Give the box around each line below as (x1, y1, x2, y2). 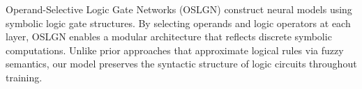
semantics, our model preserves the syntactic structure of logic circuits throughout (6, 56, 357, 71)
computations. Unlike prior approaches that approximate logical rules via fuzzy (6, 42, 344, 57)
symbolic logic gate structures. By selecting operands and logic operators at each (6, 15, 351, 30)
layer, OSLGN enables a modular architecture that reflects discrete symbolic (6, 29, 332, 44)
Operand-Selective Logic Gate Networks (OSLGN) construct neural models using (6, 2, 352, 16)
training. (6, 70, 43, 84)
